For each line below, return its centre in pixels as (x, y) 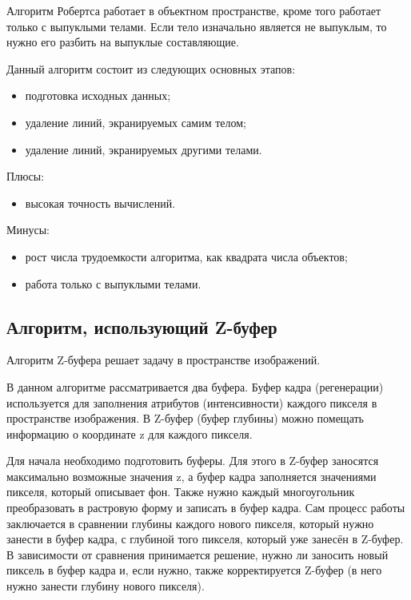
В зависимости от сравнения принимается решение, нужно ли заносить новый (198, 554)
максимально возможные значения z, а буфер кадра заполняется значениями (192, 476)
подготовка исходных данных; (98, 95)
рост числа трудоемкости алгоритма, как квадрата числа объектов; (186, 256)
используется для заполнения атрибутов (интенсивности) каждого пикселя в (192, 402)
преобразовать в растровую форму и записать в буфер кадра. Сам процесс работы (206, 508)
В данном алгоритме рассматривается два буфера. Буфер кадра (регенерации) (195, 386)
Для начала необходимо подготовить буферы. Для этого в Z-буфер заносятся (193, 461)
